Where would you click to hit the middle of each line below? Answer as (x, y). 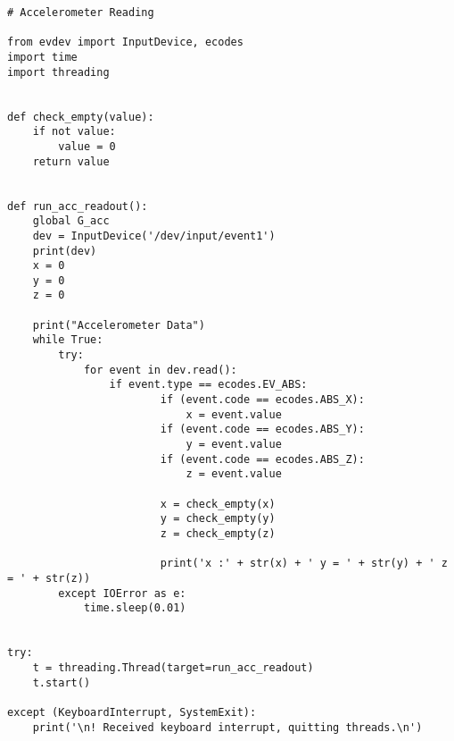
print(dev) (65, 251)
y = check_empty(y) (218, 519)
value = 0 (87, 146)
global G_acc (71, 221)
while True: (68, 340)
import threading (58, 72)
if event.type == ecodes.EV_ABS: (208, 385)
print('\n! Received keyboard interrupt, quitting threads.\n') (227, 727)
